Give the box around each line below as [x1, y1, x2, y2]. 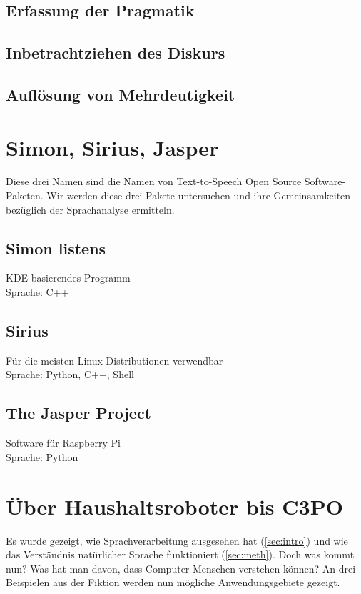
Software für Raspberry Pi [6, 435, 121, 450]
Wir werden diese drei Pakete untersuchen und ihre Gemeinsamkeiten [46, 188, 351, 203]
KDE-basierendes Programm [6, 270, 131, 285]
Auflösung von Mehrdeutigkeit [6, 83, 235, 105]
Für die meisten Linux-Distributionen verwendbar [6, 352, 223, 367]
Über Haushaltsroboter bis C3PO [6, 491, 343, 520]
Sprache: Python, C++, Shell [6, 367, 134, 382]
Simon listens [6, 237, 106, 259]
